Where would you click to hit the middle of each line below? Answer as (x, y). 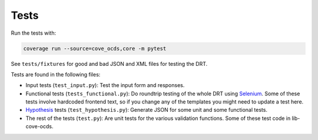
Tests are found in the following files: (56, 74)
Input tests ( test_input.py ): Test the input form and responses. (105, 85)
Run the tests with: (33, 33)
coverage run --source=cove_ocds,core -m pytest (95, 48)
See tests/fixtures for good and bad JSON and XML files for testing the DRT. (109, 64)
